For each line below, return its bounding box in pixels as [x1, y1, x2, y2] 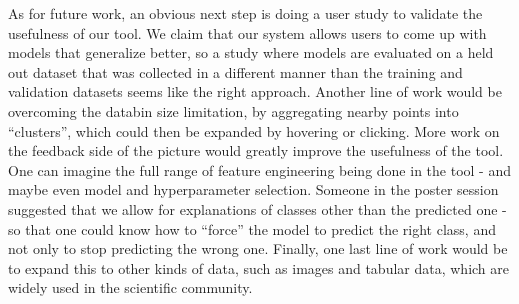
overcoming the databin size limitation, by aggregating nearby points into [8, 100, 459, 121]
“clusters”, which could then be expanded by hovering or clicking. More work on [8, 120, 500, 141]
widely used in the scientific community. [8, 277, 253, 298]
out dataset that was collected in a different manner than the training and [8, 61, 463, 82]
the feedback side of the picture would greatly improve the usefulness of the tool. [8, 140, 504, 161]
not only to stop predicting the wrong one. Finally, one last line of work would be [8, 238, 508, 259]
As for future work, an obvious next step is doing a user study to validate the [8, 3, 483, 23]
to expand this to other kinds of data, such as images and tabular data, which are [8, 257, 510, 278]
